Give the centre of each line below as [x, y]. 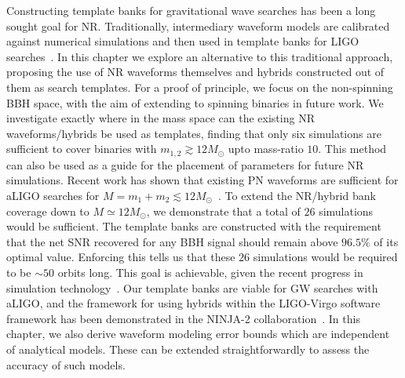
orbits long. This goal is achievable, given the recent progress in [210, 272]
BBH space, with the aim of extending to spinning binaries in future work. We [195, 102]
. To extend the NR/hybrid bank [297, 195]
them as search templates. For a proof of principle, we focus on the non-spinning [200, 87]
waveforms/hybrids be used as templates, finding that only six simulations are [194, 133]
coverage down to [48, 211]
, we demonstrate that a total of [223, 211]
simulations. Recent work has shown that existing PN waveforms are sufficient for [202, 180]
